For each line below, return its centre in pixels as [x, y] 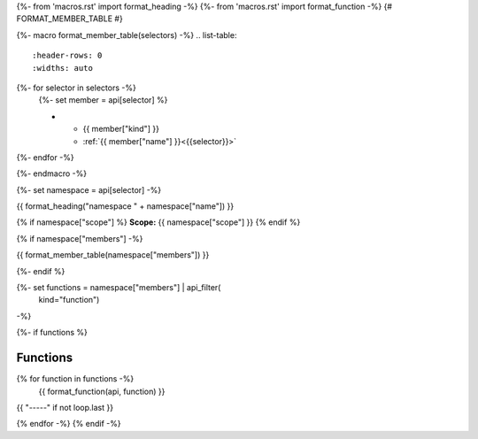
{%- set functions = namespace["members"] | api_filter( [119, 288]
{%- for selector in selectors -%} [76, 88]
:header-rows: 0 [67, 56]
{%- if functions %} [52, 333]
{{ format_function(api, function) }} [102, 391]
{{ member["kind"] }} [121, 129]
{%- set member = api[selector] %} [103, 100]
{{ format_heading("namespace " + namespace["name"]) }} [125, 206]
